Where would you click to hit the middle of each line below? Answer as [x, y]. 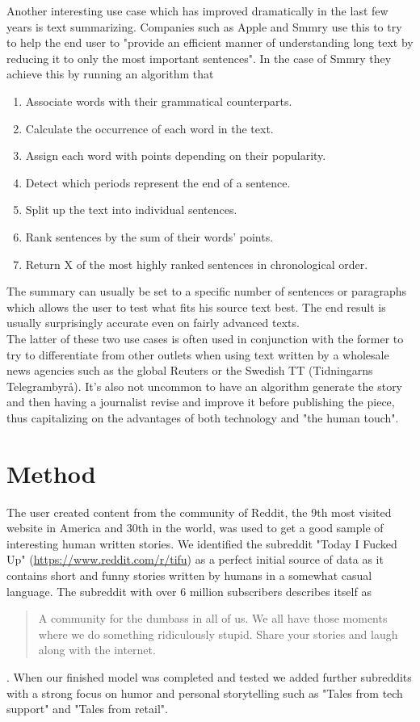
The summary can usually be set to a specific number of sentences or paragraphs [206, 291]
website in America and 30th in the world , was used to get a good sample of [195, 528]
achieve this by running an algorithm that [110, 74]
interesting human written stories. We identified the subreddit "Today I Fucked [202, 543]
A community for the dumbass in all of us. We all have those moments [213, 618]
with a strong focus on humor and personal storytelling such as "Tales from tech [205, 693]
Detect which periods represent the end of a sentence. [158, 182]
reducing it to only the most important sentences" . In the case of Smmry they [199, 58]
